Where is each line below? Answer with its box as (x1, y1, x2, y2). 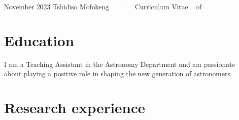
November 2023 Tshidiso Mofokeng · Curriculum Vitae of (4, 1, 202, 11)
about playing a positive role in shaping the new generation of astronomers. (4, 68, 232, 79)
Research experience (4, 97, 145, 118)
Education (4, 30, 74, 50)
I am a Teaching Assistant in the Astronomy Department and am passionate (4, 59, 235, 69)
